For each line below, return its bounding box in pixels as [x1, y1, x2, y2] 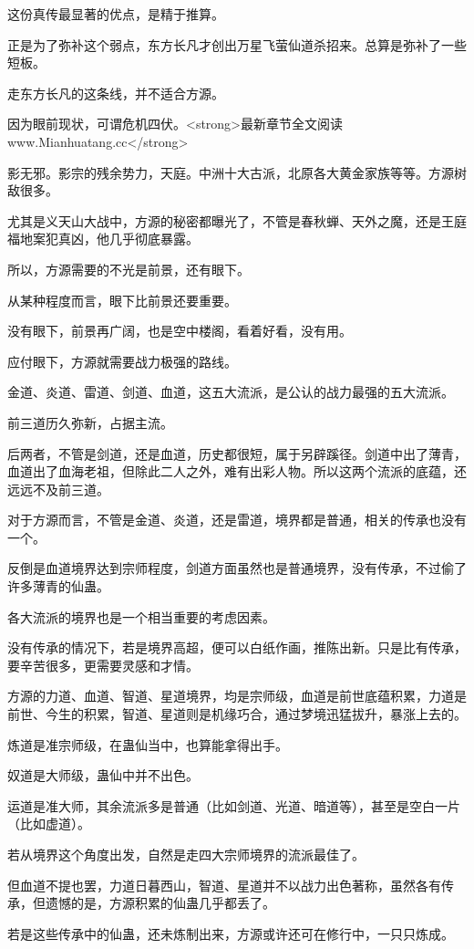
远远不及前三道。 [7, 479, 109, 498]
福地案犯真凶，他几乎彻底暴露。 [7, 229, 199, 248]
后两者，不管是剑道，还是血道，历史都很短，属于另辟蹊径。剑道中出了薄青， [7, 443, 467, 463]
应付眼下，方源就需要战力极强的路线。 [7, 351, 237, 370]
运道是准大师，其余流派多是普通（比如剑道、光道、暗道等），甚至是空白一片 [7, 796, 460, 815]
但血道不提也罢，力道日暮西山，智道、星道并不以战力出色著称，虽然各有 [7, 875, 441, 894]
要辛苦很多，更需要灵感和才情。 [7, 655, 199, 674]
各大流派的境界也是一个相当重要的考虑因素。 [7, 607, 275, 626]
